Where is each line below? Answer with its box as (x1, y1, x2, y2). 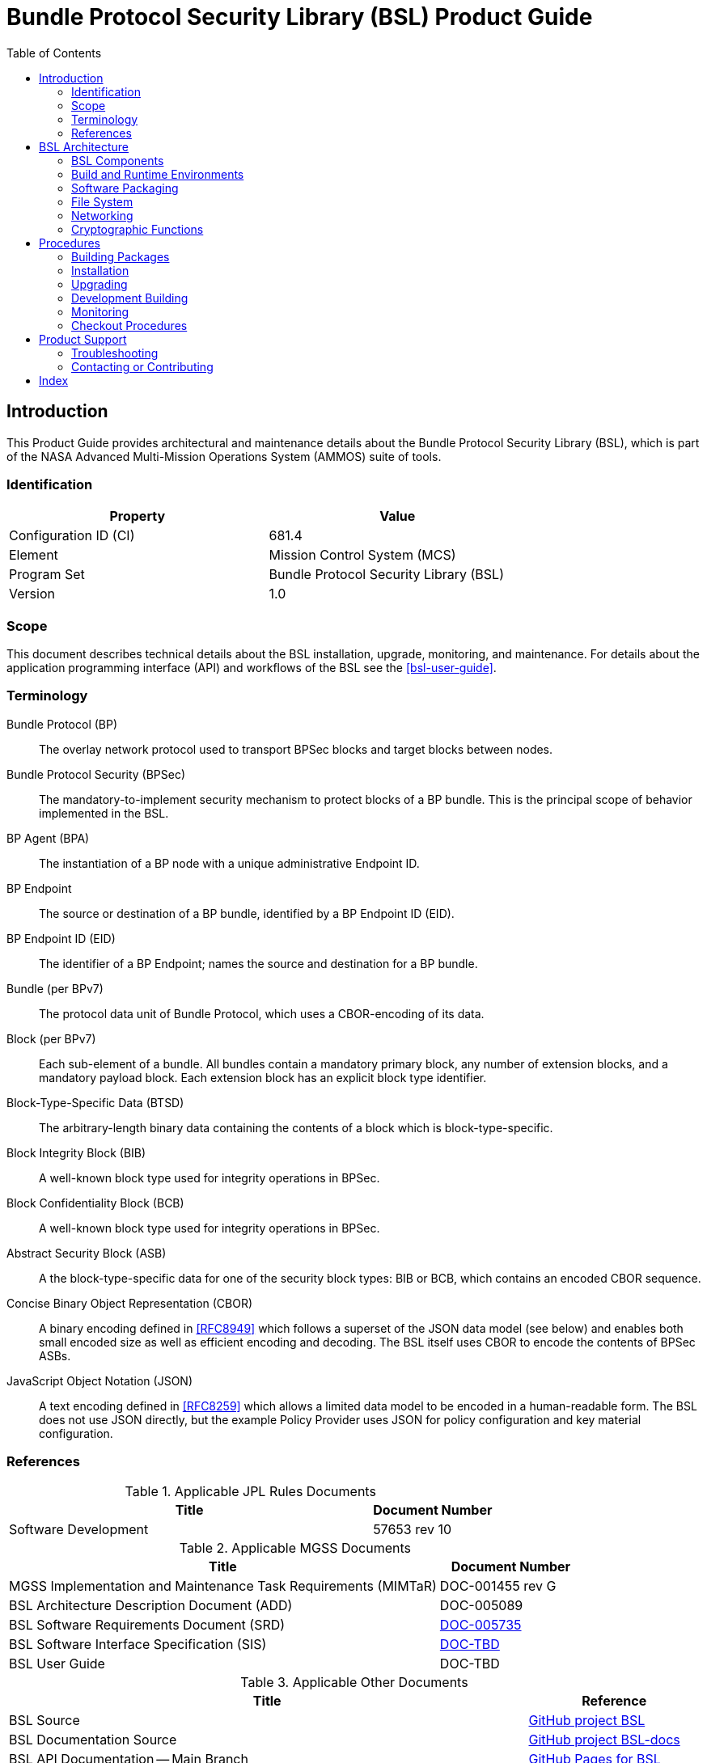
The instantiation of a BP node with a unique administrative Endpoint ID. (39, 856, 420, 870)
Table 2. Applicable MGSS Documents (179, 1539, 411, 1556)
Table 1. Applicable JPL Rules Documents (125, 1482, 376, 1499)
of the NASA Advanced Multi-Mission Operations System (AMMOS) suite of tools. (6, 449, 442, 463)
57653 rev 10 (373, 1520, 452, 1537)
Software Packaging (71, 180, 179, 195)
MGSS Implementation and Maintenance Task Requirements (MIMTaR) (9, 1577, 437, 1594)
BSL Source (9, 1711, 80, 1728)
